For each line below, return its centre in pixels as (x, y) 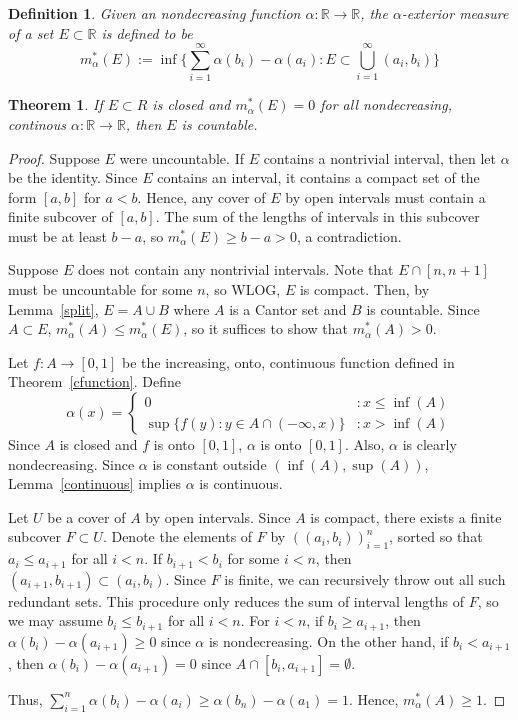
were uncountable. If (181, 157)
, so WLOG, (243, 289)
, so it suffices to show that (265, 328)
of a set (31, 32)
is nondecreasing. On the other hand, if (328, 640)
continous (37, 123)
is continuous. (241, 483)
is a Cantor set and (288, 308)
